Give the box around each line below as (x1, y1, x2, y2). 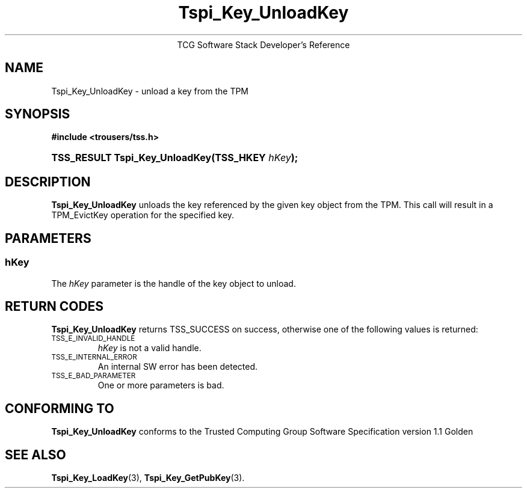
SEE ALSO (5, 447, 66, 462)
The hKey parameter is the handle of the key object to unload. (51, 278, 296, 289)
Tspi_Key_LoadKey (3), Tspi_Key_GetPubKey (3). (51, 473, 245, 483)
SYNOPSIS (5, 106, 70, 122)
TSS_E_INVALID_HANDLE (51, 334, 135, 343)
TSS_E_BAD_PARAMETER (51, 372, 136, 381)
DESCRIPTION (5, 174, 91, 189)
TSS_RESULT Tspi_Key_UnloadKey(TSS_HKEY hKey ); (51, 152, 298, 164)
